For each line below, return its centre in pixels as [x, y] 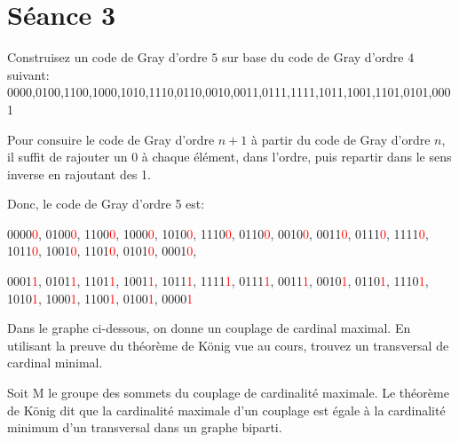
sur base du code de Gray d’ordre [313, 57]
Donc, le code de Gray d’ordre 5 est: [106, 204]
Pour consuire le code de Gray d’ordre [111, 139]
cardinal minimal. [55, 363]
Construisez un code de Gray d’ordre [107, 57]
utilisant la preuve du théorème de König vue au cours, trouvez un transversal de [228, 345]
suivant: [28, 74]
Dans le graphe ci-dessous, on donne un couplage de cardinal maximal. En [209, 328]
